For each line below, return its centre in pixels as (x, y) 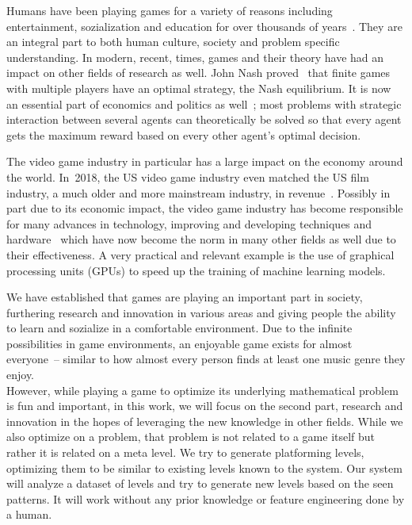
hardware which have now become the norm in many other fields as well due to (201, 239)
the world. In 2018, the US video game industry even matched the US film (188, 176)
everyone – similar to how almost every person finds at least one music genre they (206, 359)
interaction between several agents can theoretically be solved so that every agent (204, 119)
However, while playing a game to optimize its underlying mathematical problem (202, 390)
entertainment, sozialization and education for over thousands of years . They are (204, 26)
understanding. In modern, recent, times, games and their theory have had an (195, 57)
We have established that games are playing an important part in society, (185, 297)
